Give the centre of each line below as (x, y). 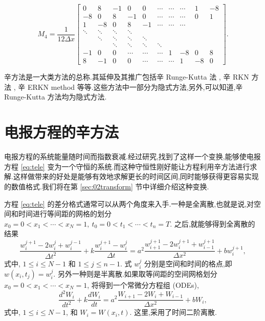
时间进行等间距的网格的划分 (65, 214)
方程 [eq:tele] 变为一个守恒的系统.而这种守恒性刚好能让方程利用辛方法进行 (127, 166)
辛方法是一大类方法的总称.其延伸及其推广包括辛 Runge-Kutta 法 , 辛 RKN (127, 77)
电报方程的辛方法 (62, 132)
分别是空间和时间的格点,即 (188, 263)
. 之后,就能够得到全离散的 (213, 223)
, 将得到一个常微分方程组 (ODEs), (143, 285)
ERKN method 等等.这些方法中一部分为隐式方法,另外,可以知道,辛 (135, 87)
